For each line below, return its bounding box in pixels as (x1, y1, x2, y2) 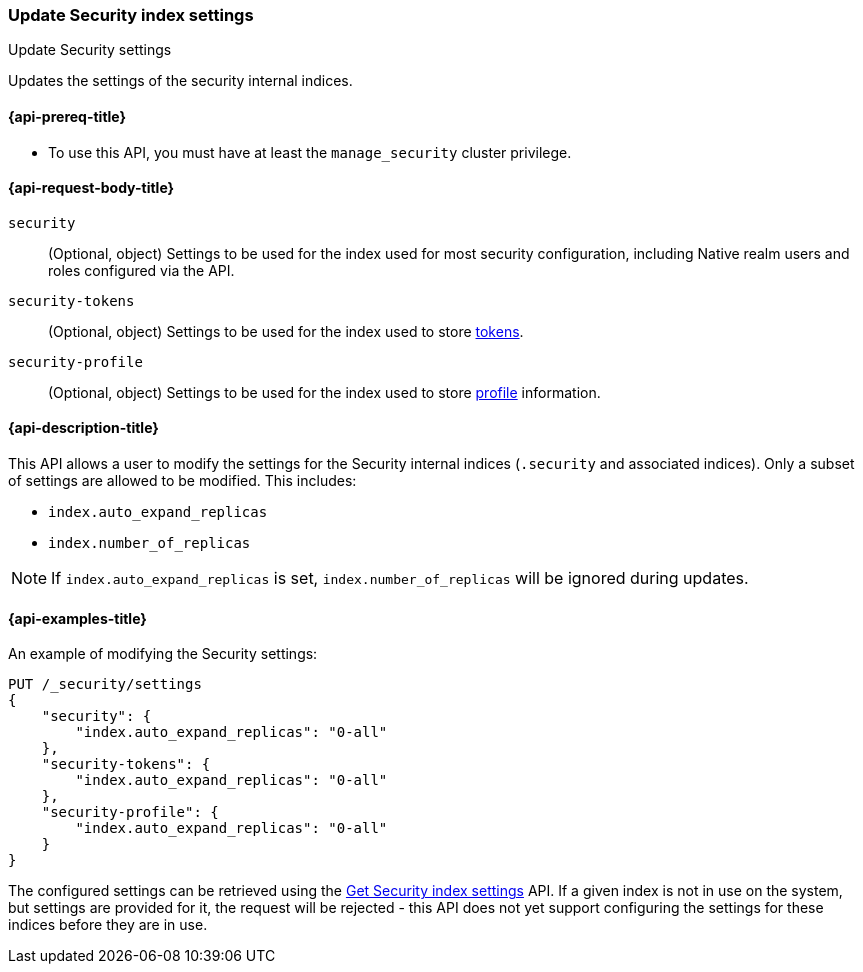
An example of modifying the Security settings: (8, 645, 318, 663)
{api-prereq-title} (8, 107, 127, 125)
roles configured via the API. (48, 261, 235, 279)
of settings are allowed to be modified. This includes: (8, 472, 357, 490)
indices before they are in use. (8, 916, 208, 934)
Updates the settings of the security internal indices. (8, 72, 353, 90)
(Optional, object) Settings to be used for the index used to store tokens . (48, 322, 524, 340)
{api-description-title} (8, 419, 159, 437)
